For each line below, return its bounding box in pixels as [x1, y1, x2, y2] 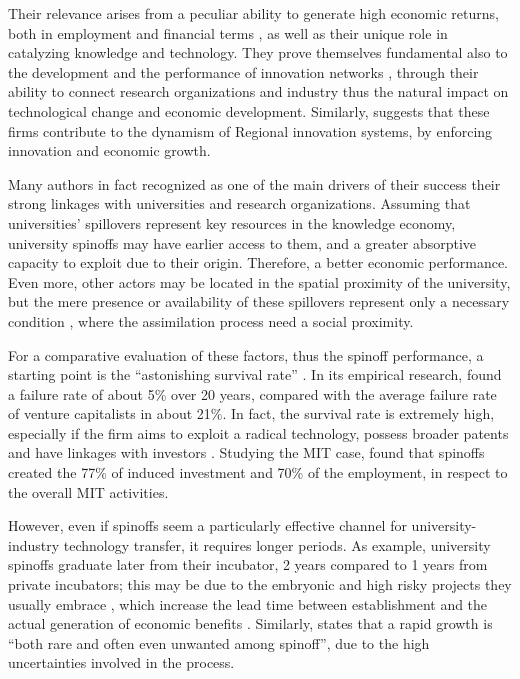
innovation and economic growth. [8, 140, 211, 161]
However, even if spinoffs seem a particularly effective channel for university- [8, 515, 477, 536]
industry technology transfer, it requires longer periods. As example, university [8, 534, 491, 555]
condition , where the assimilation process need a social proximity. [8, 310, 414, 331]
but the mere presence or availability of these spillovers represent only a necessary [8, 291, 510, 312]
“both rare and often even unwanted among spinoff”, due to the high [8, 632, 430, 653]
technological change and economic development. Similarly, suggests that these [8, 100, 490, 121]
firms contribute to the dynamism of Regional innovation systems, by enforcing [8, 120, 493, 141]
